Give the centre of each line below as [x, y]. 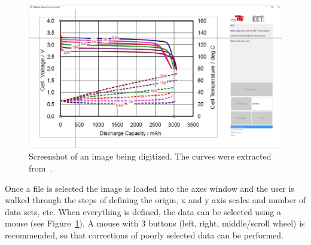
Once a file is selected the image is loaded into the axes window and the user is [150, 188]
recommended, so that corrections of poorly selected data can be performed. [144, 235]
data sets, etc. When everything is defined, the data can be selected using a [143, 211]
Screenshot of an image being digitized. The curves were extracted [150, 156]
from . [41, 168]
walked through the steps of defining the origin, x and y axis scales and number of [155, 200]
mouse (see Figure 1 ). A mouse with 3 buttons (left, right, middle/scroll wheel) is [155, 223]
